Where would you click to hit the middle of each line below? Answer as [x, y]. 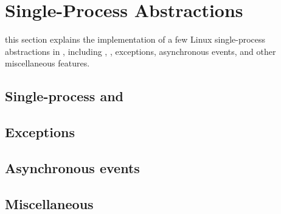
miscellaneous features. [47, 63]
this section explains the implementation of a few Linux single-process [135, 39]
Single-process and [64, 96]
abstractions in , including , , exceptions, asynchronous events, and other [140, 51]
